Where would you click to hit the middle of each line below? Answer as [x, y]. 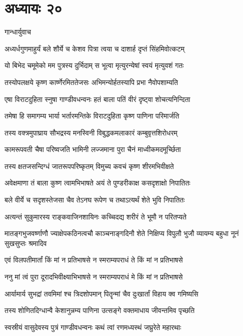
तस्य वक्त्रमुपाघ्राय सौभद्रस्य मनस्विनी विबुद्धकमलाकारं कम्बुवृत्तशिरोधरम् [91, 132]
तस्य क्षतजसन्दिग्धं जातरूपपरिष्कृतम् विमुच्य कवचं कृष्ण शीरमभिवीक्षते [89, 166]
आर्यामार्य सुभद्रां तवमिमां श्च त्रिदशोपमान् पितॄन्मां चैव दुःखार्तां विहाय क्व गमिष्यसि [101, 293]
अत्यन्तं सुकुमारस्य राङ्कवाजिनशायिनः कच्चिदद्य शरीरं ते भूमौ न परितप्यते [95, 216]
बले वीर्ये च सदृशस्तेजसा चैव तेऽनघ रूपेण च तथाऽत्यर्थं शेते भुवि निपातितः [95, 200]
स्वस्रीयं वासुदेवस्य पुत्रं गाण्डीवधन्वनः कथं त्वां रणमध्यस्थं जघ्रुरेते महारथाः [93, 327]
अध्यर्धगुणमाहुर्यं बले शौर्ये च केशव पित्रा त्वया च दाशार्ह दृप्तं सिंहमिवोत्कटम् [95, 48]
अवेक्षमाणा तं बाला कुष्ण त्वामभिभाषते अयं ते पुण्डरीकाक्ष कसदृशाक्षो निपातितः [97, 183]
